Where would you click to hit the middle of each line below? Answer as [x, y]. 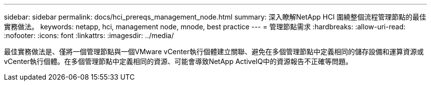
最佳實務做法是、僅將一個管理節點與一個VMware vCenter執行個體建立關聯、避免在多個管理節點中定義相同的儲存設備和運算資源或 [214, 52]
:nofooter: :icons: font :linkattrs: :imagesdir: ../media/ [89, 35]
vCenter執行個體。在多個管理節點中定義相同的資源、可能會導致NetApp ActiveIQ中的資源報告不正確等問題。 [178, 61]
